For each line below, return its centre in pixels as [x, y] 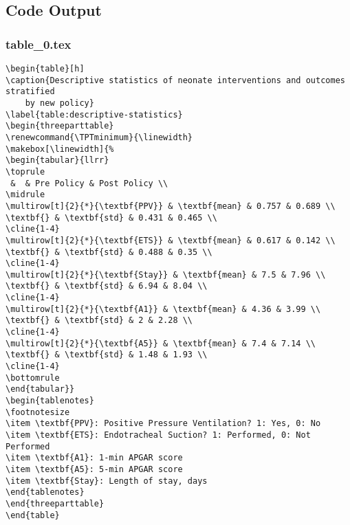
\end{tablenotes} [45, 492]
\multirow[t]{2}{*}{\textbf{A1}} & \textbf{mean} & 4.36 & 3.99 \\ [163, 309]
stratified [30, 92]
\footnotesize [38, 412]
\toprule [25, 171]
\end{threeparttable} [55, 503]
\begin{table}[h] [45, 69]
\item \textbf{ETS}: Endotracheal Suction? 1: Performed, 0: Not [158, 435]
